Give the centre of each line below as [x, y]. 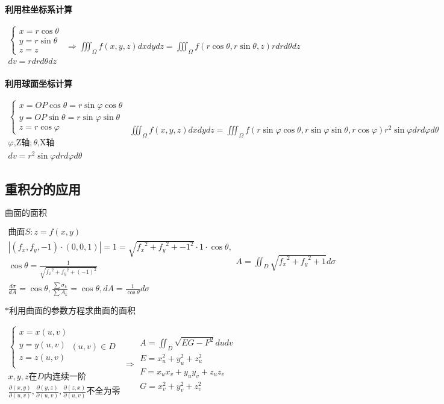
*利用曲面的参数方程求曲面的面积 [70, 311]
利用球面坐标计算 [39, 84]
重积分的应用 [43, 189]
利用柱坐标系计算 [39, 9]
